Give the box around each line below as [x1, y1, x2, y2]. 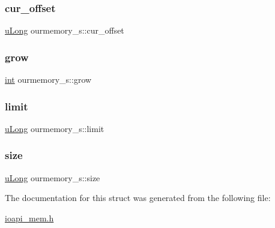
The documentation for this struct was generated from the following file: [5, 191, 271, 204]
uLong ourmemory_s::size [5, 171, 100, 184]
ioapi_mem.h [5, 211, 54, 224]
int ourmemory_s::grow [5, 73, 92, 86]
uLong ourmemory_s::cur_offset [5, 24, 124, 37]
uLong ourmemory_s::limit [5, 122, 104, 134]
